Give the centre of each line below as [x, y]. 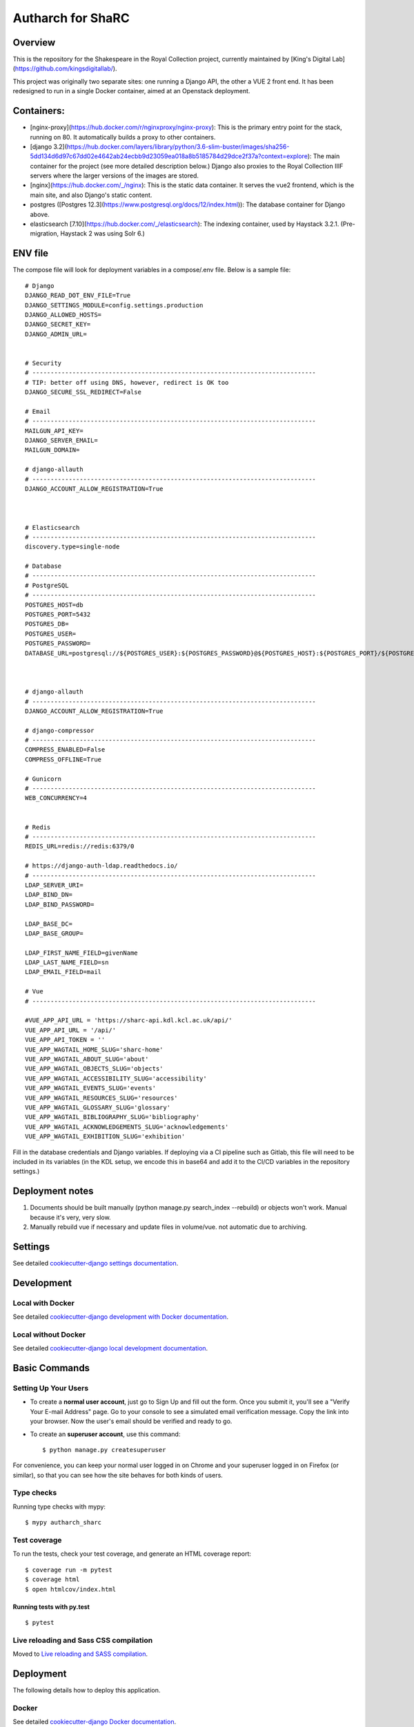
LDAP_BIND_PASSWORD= [60, 904]
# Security [43, 363]
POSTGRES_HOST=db [54, 605]
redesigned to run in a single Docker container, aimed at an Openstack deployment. [131, 91]
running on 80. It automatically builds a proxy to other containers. [123, 137]
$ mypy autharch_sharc [63, 1523]
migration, [45, 233]
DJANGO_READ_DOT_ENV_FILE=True [78, 296]
